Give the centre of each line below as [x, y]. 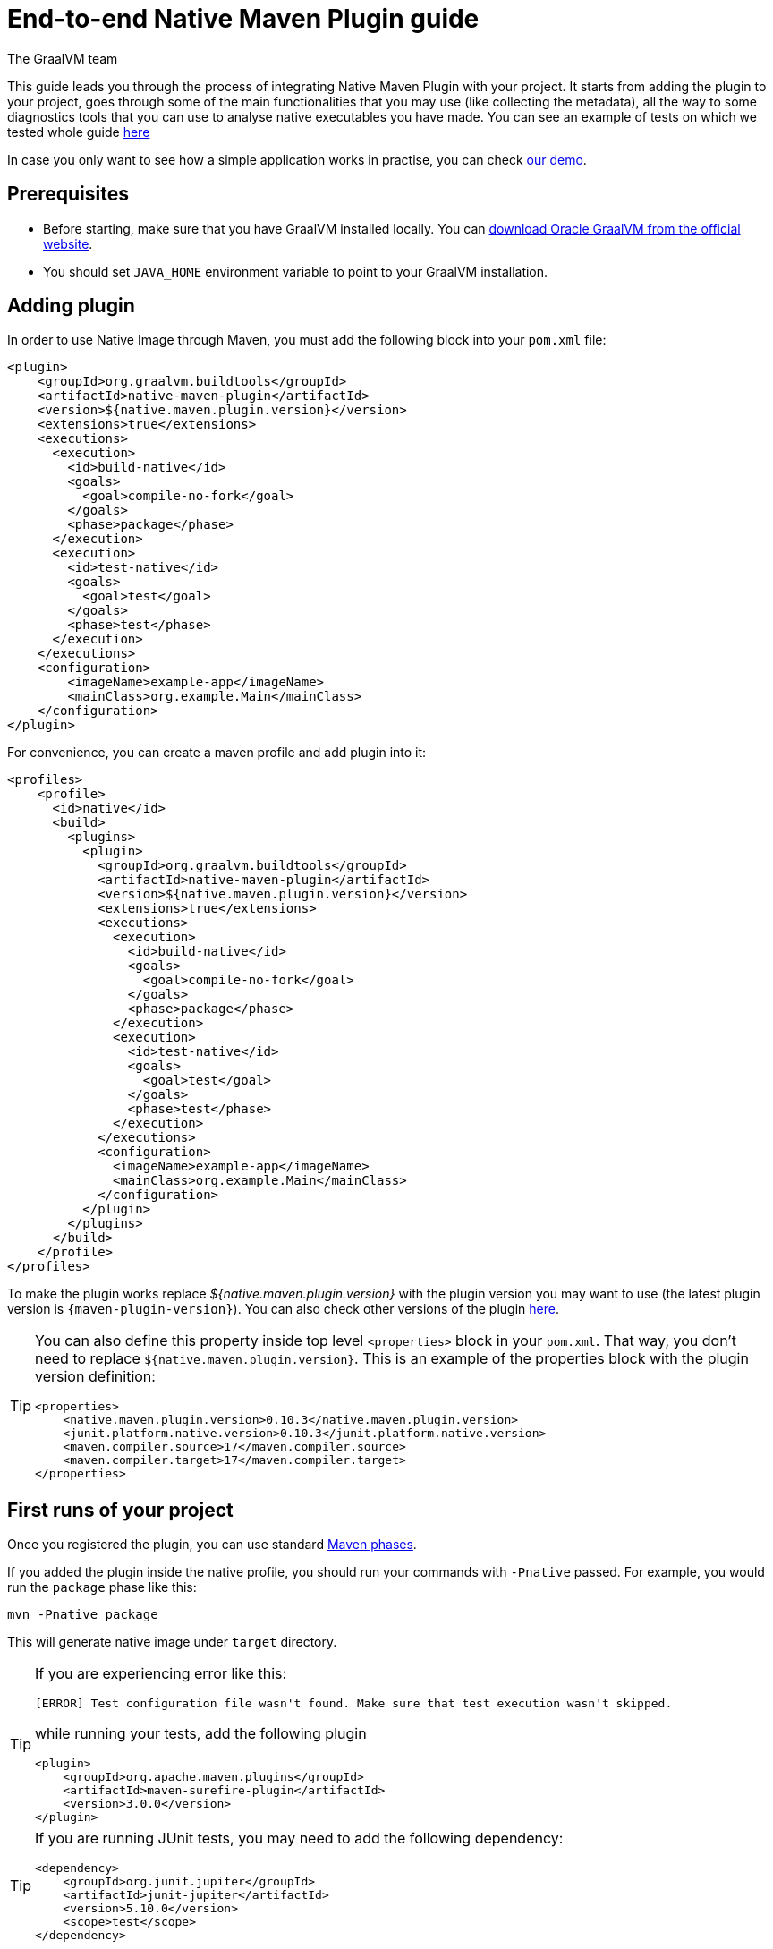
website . [68, 243]
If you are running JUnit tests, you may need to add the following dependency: [299, 1838]
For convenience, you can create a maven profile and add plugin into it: [217, 753]
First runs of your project [120, 1510]
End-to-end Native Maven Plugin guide [243, 19]
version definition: [95, 1377]
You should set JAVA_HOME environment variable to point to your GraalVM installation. [296, 271]
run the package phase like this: [102, 1587]
